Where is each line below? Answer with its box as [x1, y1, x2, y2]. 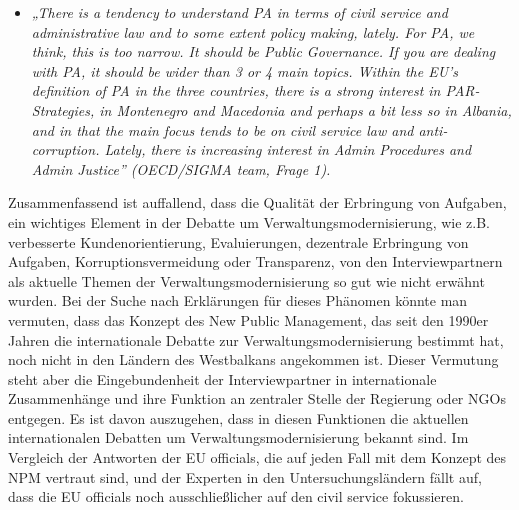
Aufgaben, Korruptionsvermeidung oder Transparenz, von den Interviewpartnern [8, 251, 503, 272]
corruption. [31, 139, 100, 160]
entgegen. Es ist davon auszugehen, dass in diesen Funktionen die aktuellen [8, 407, 469, 428]
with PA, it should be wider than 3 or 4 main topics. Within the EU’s [31, 60, 459, 81]
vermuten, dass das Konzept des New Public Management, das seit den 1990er [8, 309, 489, 330]
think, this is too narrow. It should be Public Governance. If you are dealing [31, 41, 496, 62]
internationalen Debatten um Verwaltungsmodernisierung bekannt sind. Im [8, 427, 469, 448]
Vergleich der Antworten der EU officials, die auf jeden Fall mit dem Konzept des [8, 447, 507, 468]
